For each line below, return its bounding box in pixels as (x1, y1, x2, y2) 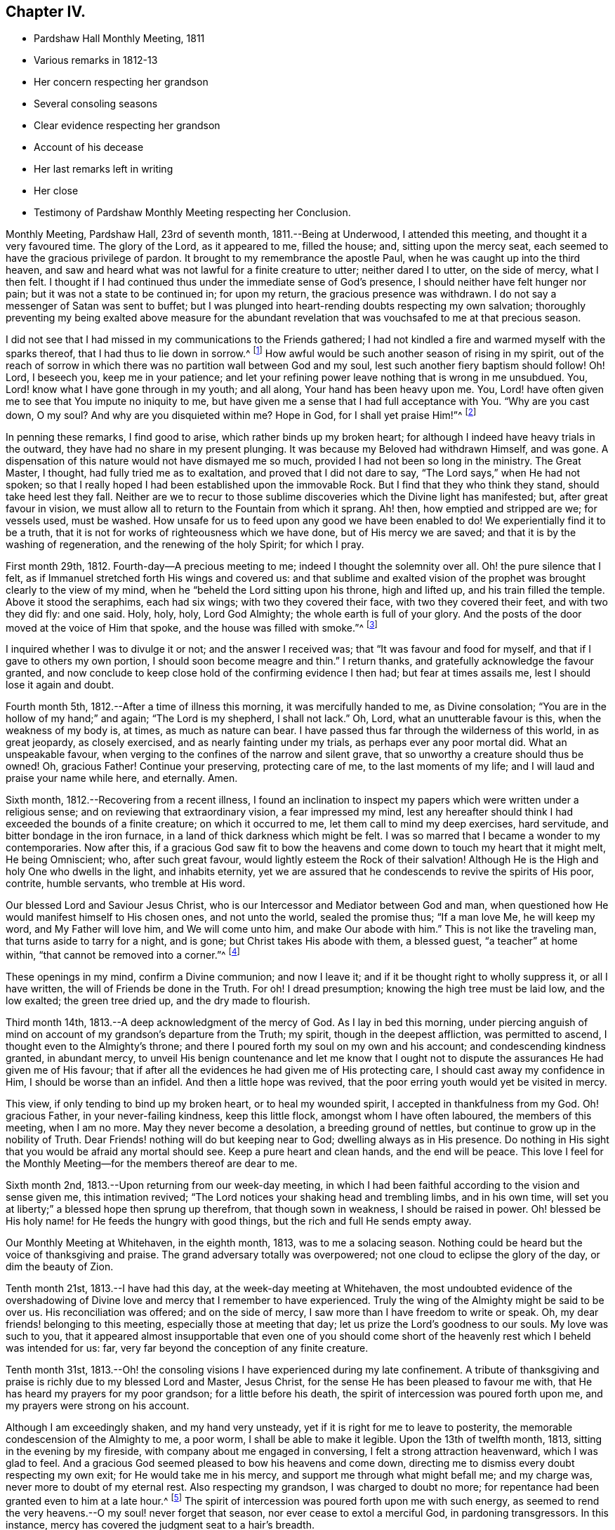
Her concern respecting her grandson (34, 76, 209, 88)
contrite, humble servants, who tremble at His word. (6, 877, 246, 890)
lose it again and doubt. (6, 679, 114, 691)
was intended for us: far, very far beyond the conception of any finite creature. (6, 1342, 369, 1355)
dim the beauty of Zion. (6, 1260, 114, 1273)
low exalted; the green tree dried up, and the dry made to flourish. (6, 994, 310, 1007)
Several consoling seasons (34, 98, 158, 110)
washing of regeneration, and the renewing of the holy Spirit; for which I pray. (6, 538, 364, 550)
